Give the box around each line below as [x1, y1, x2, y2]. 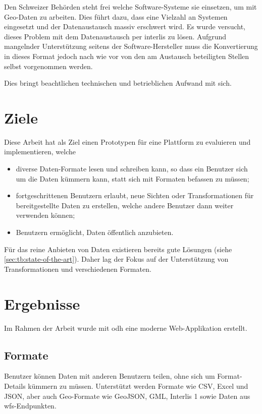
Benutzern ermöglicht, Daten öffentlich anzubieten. [16, 227, 174, 238]
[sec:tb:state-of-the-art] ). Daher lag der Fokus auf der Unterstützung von [4, 254, 229, 264]
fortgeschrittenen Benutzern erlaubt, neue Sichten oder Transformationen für [16, 190, 254, 201]
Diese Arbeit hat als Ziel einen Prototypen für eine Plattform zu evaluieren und [4, 136, 251, 147]
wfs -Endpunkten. [4, 400, 57, 411]
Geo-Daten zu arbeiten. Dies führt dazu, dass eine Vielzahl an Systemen [4, 11, 228, 22]
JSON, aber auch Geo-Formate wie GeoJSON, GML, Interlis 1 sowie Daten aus [4, 390, 250, 401]
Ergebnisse [4, 293, 80, 314]
